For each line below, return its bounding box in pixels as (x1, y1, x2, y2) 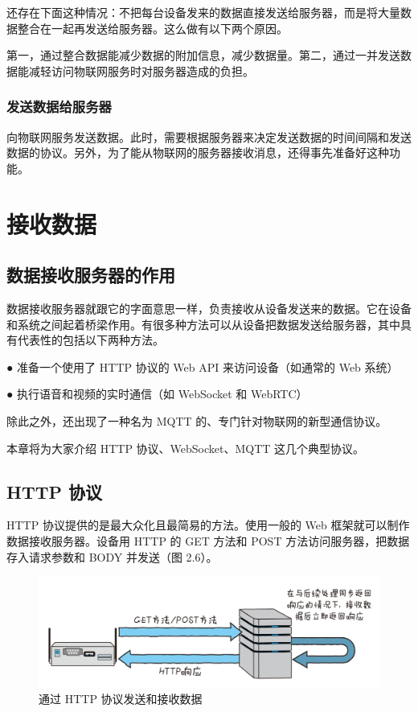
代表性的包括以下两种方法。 (17, 331, 164, 348)
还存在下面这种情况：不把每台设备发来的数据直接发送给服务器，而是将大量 (6, 4, 400, 20)
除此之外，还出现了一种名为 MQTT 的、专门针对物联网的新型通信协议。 (6, 412, 387, 429)
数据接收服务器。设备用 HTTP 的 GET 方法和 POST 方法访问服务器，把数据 (6, 532, 410, 549)
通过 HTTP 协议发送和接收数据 (39, 690, 203, 707)
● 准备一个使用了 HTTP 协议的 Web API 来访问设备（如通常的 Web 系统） (6, 358, 399, 375)
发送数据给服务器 (6, 97, 112, 117)
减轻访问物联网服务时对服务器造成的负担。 (28, 62, 254, 79)
